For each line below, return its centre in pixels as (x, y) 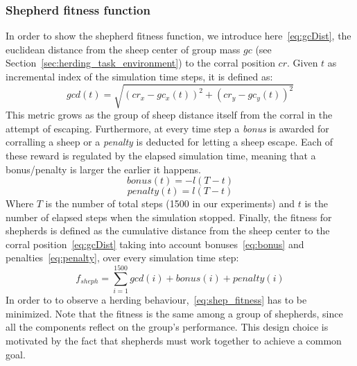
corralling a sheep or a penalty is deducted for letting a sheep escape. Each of (169, 142)
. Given (302, 63)
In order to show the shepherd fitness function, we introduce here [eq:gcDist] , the (178, 36)
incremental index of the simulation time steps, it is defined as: (139, 76)
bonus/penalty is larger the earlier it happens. (103, 169)
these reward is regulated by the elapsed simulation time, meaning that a (161, 155)
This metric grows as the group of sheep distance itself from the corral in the (169, 115)
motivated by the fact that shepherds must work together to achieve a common (174, 340)
